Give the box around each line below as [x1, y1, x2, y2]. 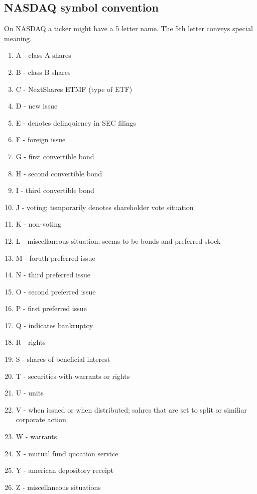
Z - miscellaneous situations [16, 481, 101, 492]
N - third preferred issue [16, 269, 90, 280]
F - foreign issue [16, 134, 66, 145]
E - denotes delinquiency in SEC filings [16, 117, 137, 128]
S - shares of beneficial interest [16, 354, 110, 364]
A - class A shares [16, 50, 71, 60]
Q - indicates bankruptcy [16, 320, 93, 330]
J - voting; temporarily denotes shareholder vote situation [16, 202, 194, 212]
